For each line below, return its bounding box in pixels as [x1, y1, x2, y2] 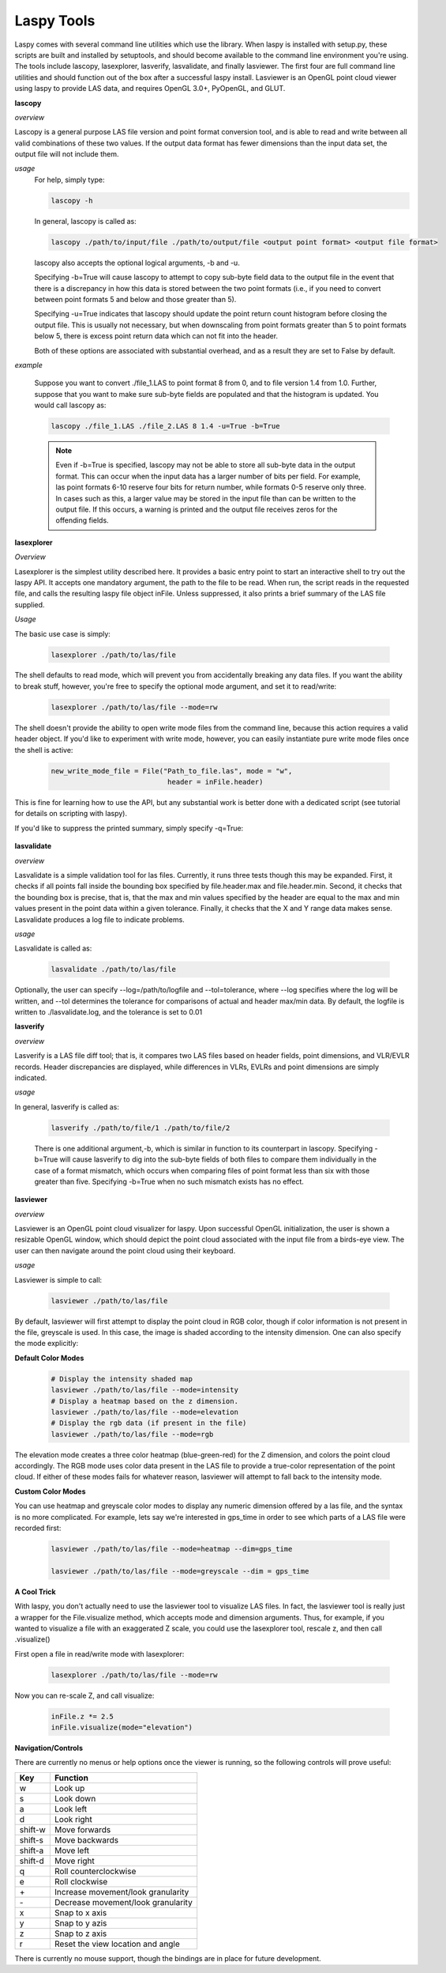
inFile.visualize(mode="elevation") [51, 1723, 193, 1732]
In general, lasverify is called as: [14, 1102, 120, 1111]
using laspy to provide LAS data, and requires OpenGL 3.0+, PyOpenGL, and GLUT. [14, 84, 286, 93]
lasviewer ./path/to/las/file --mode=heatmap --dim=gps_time [51, 1544, 293, 1554]
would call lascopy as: [34, 400, 107, 410]
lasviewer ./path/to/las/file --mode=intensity [51, 1385, 238, 1395]
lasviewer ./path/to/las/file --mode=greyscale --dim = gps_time [51, 1567, 309, 1575]
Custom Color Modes [14, 1487, 86, 1496]
